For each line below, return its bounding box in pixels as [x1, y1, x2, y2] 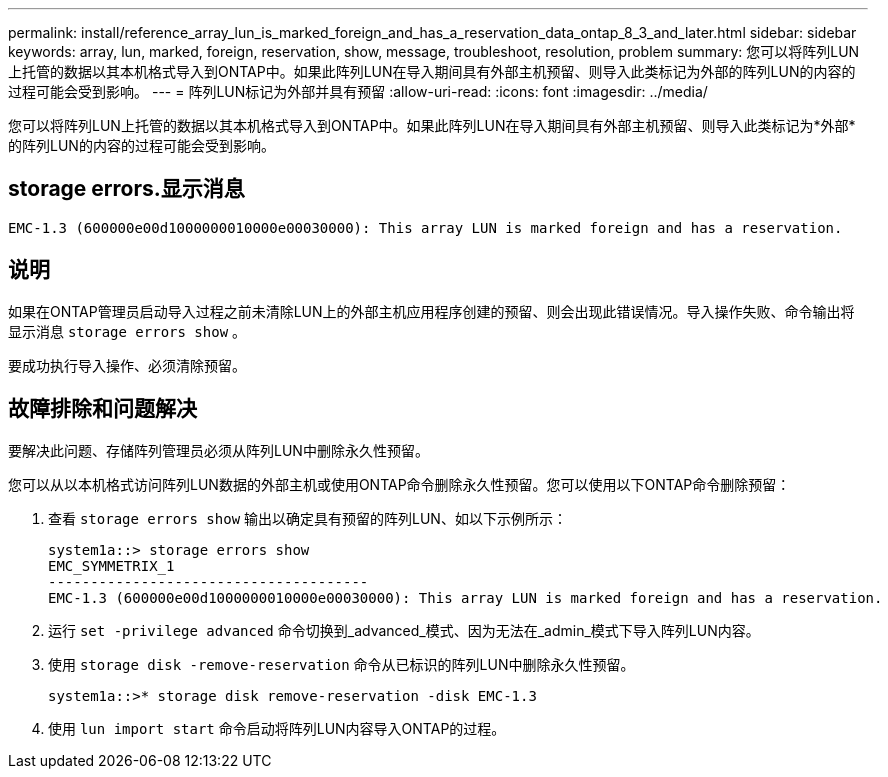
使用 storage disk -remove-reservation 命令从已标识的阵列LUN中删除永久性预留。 [48, 655, 635, 673]
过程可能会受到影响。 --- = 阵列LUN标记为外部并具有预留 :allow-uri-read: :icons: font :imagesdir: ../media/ [8, 83, 708, 100]
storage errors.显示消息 [8, 176, 245, 202]
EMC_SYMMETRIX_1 [48, 557, 175, 574]
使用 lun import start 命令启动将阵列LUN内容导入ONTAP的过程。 [48, 719, 506, 737]
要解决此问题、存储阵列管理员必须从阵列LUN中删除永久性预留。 [8, 441, 429, 459]
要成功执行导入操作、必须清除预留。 [8, 356, 246, 374]
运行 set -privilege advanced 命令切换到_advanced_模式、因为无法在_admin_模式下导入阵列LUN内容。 [48, 621, 760, 639]
